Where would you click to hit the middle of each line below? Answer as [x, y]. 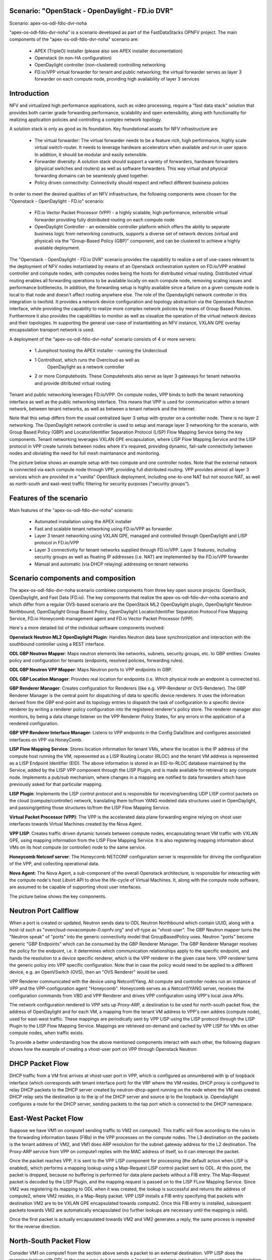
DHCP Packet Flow [39, 1064]
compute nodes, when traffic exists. [47, 1033]
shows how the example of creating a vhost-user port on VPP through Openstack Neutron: [104, 1049]
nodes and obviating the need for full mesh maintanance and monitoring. [85, 453]
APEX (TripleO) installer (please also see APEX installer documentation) [109, 51]
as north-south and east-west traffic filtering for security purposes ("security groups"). [100, 483]
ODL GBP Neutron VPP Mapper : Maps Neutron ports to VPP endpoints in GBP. [91, 670]
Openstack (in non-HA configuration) [73, 58]
